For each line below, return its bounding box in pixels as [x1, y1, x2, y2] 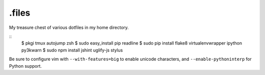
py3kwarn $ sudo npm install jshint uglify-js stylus [21, 47, 123, 53]
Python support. [9, 63, 42, 69]
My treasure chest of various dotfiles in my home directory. [9, 25, 129, 30]
